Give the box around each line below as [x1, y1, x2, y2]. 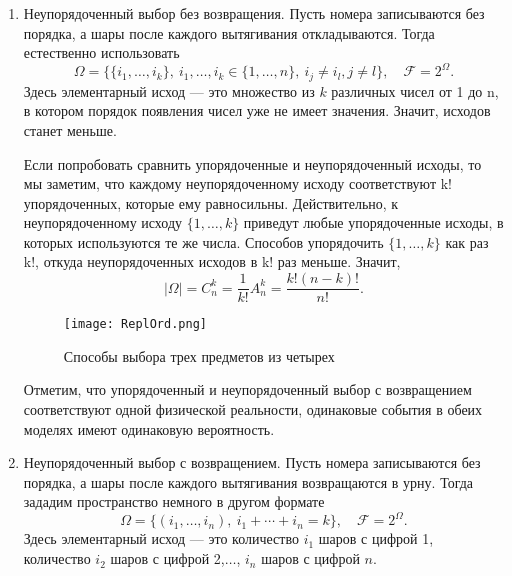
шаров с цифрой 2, [110, 548, 225, 569]
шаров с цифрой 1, [318, 528, 434, 549]
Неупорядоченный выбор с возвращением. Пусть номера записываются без [23, 452, 481, 473]
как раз [445, 231, 489, 252]
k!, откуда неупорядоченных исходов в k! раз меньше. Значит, [23, 251, 401, 272]
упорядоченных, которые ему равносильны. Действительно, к [23, 192, 399, 213]
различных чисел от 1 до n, [331, 80, 499, 101]
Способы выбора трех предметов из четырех [63, 345, 335, 366]
